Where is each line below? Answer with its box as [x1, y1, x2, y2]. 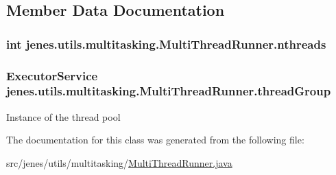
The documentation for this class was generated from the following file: [6, 132, 304, 147]
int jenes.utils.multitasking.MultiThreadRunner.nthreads [6, 35, 326, 52]
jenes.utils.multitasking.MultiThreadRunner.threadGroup [6, 82, 331, 100]
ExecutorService [6, 67, 98, 84]
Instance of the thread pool [6, 109, 121, 124]
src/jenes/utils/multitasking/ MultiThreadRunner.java [6, 155, 232, 170]
